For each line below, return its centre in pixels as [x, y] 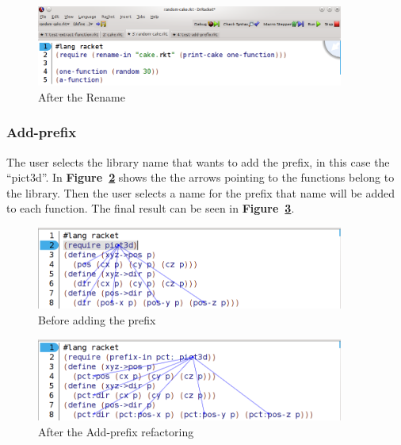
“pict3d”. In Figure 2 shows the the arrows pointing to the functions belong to [200, 177]
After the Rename [82, 96]
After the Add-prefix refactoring [116, 431]
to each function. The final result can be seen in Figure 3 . [151, 208]
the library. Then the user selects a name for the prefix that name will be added [201, 192]
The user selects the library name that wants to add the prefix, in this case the [198, 161]
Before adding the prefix [97, 319]
